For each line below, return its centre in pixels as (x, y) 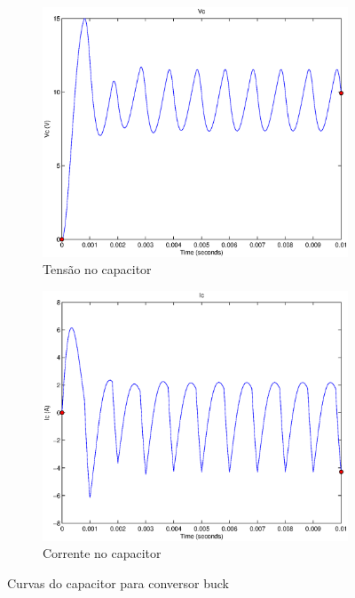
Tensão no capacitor (97, 269)
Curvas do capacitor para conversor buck (118, 582)
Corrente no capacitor (102, 553)
